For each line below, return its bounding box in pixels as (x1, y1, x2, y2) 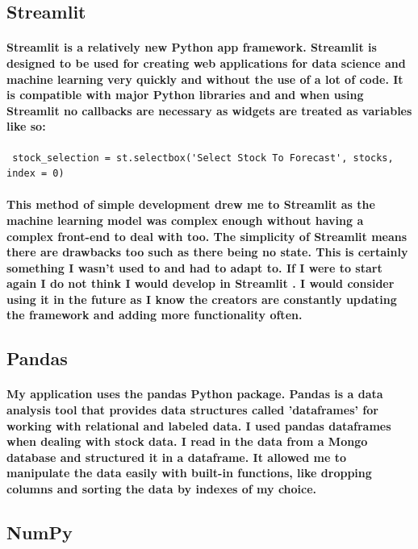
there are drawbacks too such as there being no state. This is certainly (6, 243, 408, 260)
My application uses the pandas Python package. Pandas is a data (6, 385, 383, 402)
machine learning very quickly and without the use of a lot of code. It (6, 70, 403, 87)
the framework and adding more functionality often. (6, 306, 303, 323)
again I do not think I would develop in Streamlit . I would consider (6, 275, 395, 292)
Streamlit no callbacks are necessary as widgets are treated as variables (6, 102, 412, 119)
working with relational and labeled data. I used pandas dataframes (6, 417, 391, 434)
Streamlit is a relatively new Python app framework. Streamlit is (6, 39, 377, 56)
